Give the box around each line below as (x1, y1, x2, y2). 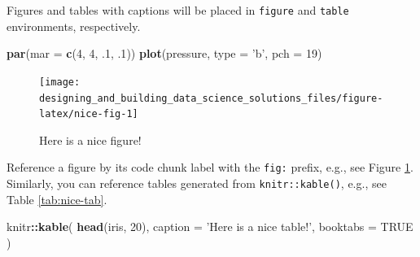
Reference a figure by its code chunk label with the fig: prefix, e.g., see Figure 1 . (7, 159, 413, 176)
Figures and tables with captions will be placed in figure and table (7, 2, 349, 18)
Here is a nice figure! (39, 131, 142, 148)
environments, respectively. (7, 17, 141, 34)
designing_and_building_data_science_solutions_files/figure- (39, 92, 383, 104)
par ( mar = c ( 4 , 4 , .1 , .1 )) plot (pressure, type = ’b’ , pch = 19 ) (7, 45, 322, 62)
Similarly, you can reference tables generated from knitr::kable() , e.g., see (7, 175, 387, 192)
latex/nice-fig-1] (39, 108, 138, 120)
